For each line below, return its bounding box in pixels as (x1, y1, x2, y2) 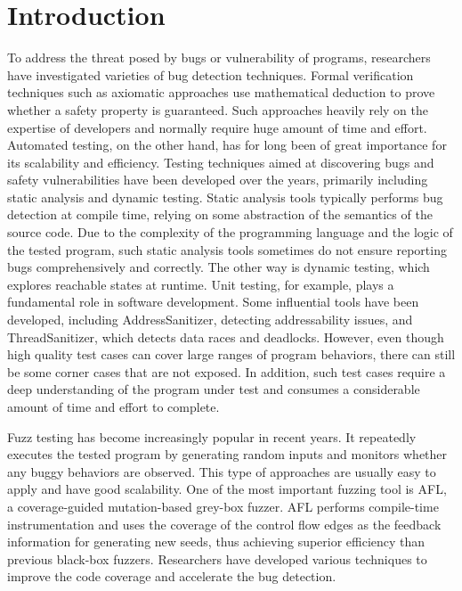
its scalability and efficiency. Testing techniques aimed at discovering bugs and (7, 152, 434, 171)
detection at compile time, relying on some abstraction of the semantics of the (7, 205, 433, 224)
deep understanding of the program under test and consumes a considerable (7, 380, 420, 398)
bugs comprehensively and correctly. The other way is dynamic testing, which (7, 258, 430, 276)
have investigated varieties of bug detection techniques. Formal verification (7, 65, 414, 84)
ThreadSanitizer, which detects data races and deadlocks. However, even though (7, 327, 444, 346)
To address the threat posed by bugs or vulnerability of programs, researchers (7, 48, 431, 67)
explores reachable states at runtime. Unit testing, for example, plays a (7, 275, 394, 293)
